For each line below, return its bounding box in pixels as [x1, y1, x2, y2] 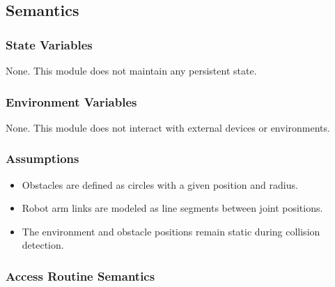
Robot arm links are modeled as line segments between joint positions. [22, 201, 323, 215]
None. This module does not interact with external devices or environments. [6, 120, 330, 134]
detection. [22, 238, 64, 252]
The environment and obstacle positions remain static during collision [22, 224, 320, 238]
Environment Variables [6, 93, 137, 110]
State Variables [6, 36, 93, 53]
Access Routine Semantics [6, 267, 155, 284]
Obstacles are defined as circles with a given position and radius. [22, 177, 298, 192]
